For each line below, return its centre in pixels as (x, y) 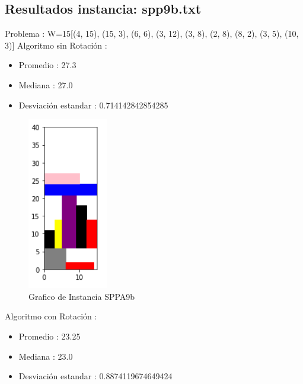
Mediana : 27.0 (46, 84)
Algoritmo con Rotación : (51, 316)
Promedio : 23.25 (50, 336)
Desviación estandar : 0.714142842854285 (93, 105)
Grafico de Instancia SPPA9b (82, 296)
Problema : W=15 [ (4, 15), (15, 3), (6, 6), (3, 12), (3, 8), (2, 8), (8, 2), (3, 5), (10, (152, 33)
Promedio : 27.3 (47, 65)
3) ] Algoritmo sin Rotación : (56, 45)
